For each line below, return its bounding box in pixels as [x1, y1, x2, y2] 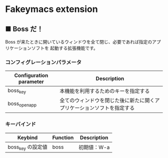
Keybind [17, 134, 38, 141]
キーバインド [5, 121, 36, 128]
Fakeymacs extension [5, 3, 98, 15]
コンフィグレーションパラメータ [5, 58, 81, 65]
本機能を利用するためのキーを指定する [59, 87, 150, 94]
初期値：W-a [78, 143, 110, 150]
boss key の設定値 [7, 143, 47, 151]
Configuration [14, 72, 48, 79]
